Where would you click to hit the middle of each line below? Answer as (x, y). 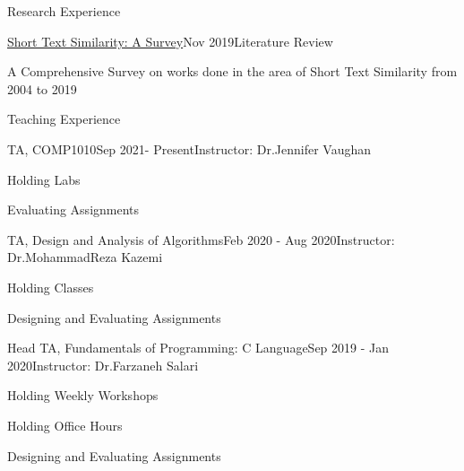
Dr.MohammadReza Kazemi (85, 257)
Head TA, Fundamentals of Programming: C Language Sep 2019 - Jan (198, 348)
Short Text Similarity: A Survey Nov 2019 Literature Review (170, 41)
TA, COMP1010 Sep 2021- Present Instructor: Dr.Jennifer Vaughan (189, 148)
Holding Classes (51, 287)
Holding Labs (44, 179)
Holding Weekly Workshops (83, 395)
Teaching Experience (64, 119)
